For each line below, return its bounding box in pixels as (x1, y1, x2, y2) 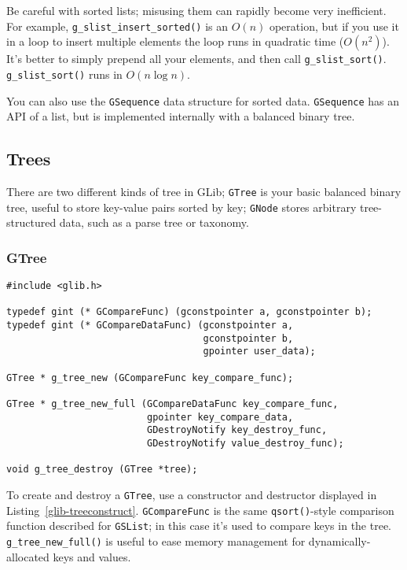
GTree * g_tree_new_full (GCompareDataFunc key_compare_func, (6, 398, 339, 410)
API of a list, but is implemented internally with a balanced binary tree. (6, 108, 355, 124)
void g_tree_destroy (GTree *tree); (6, 464, 198, 476)
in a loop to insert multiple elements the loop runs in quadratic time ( (6, 33, 344, 50)
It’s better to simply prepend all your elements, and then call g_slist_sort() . (6, 50, 387, 67)
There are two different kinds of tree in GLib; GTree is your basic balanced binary (6, 183, 401, 200)
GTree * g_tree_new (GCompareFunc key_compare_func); (6, 372, 294, 383)
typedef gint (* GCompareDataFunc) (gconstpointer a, (6, 320, 294, 331)
